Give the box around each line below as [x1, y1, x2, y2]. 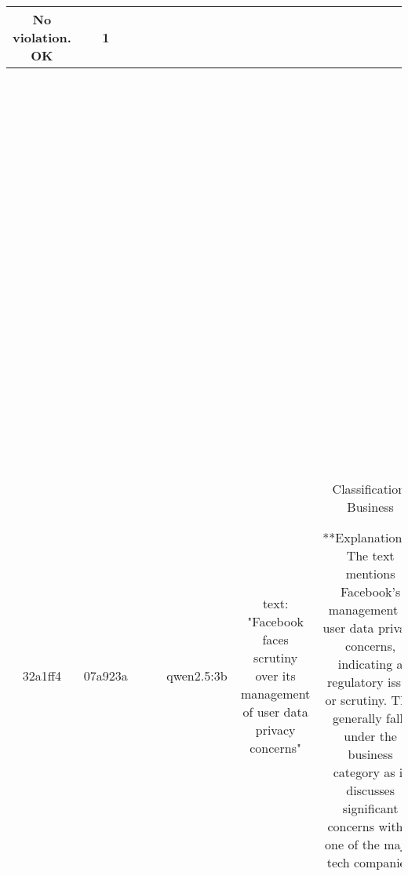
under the [344, 727, 397, 745]
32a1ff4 [22, 666, 62, 684]
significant [342, 799, 399, 817]
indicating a [337, 655, 403, 673]
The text [346, 546, 395, 564]
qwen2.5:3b [166, 666, 228, 684]
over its [255, 666, 296, 684]
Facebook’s [340, 582, 401, 600]
